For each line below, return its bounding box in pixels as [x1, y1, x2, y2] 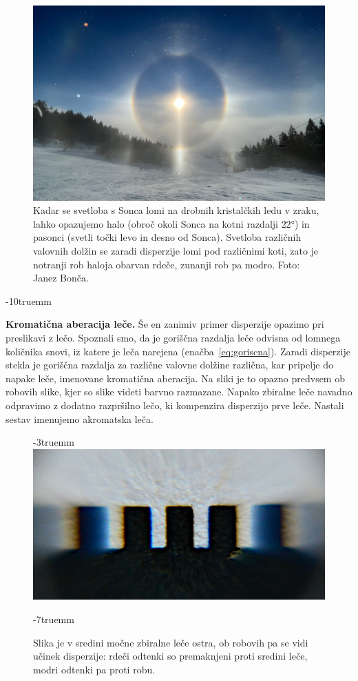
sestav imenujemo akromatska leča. [6, 411, 154, 426]
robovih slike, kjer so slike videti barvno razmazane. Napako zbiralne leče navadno [6, 384, 352, 399]
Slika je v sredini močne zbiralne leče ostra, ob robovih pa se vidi [33, 635, 308, 649]
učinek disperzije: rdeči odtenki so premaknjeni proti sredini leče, [33, 649, 308, 663]
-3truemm [33, 435, 74, 449]
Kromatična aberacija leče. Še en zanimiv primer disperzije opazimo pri [6, 317, 324, 331]
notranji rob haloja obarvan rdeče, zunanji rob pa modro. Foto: [33, 257, 300, 271]
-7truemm [33, 611, 74, 626]
